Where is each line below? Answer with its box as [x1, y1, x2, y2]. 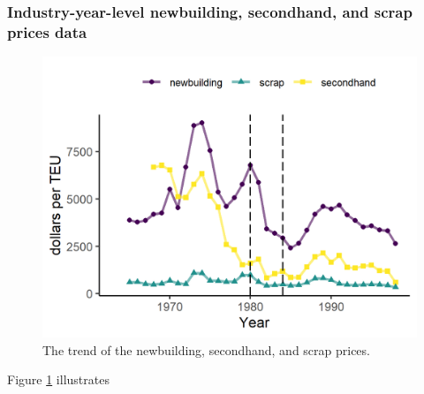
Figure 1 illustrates [7, 370, 110, 389]
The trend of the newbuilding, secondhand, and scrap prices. [42, 340, 370, 359]
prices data [7, 20, 87, 42]
